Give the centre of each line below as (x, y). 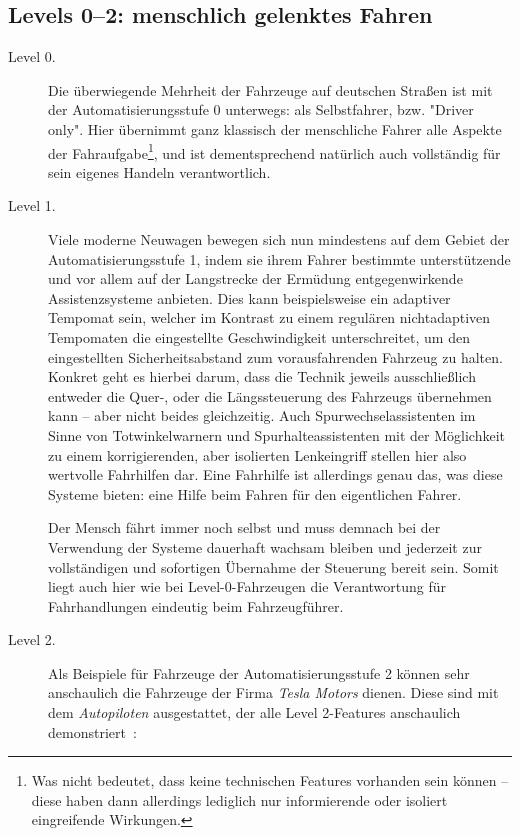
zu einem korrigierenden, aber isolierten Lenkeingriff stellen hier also (257, 454)
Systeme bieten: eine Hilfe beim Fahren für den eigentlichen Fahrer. (255, 493)
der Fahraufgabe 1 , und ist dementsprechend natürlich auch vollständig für (274, 151)
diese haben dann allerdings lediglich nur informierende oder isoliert (239, 799)
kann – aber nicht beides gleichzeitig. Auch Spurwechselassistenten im (262, 415)
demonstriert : (92, 731)
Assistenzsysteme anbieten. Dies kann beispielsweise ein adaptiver (249, 297)
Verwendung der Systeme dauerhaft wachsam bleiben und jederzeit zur (265, 546)
